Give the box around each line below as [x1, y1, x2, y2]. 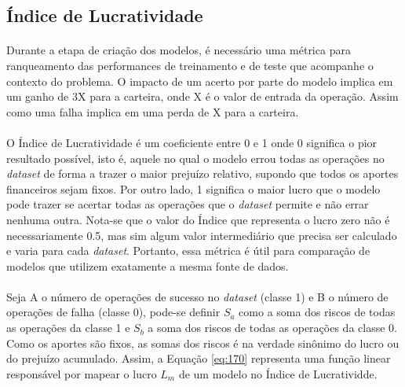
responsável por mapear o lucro [6, 365, 157, 381]
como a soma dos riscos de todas [239, 304, 396, 320]
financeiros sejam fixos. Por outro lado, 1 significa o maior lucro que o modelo [6, 180, 381, 197]
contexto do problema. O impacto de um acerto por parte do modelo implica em [6, 72, 393, 89]
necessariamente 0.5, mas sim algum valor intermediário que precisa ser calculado [6, 227, 397, 243]
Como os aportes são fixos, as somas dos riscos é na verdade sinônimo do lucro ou [6, 334, 400, 351]
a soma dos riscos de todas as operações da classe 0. [148, 319, 397, 336]
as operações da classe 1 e [6, 319, 130, 336]
